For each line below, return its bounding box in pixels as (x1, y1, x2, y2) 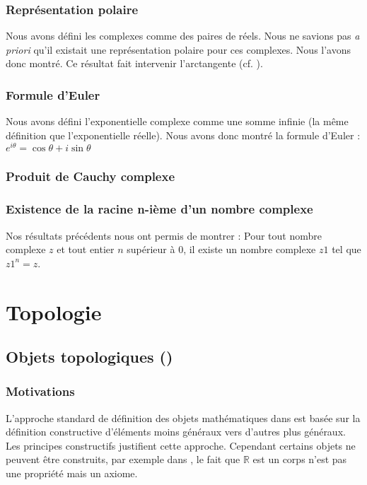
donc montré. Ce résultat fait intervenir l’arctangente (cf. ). (6, 56, 263, 71)
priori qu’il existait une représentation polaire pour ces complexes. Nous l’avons (6, 42, 351, 57)
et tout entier (57, 242, 115, 257)
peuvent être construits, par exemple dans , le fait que (6, 452, 240, 467)
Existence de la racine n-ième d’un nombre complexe (6, 200, 313, 218)
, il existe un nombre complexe (183, 242, 316, 257)
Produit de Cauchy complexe (6, 168, 175, 185)
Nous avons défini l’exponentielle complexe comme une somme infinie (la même (6, 114, 349, 129)
